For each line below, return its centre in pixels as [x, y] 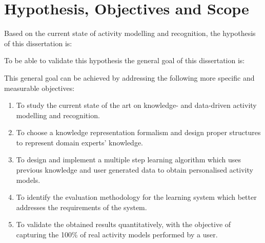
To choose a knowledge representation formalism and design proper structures [138, 132]
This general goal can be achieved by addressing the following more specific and [129, 77]
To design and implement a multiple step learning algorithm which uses [129, 160]
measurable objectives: [39, 88]
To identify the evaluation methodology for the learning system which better [136, 197]
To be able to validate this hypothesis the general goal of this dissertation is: [125, 60]
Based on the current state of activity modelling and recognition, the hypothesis [130, 33]
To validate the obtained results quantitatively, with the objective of [124, 224]
